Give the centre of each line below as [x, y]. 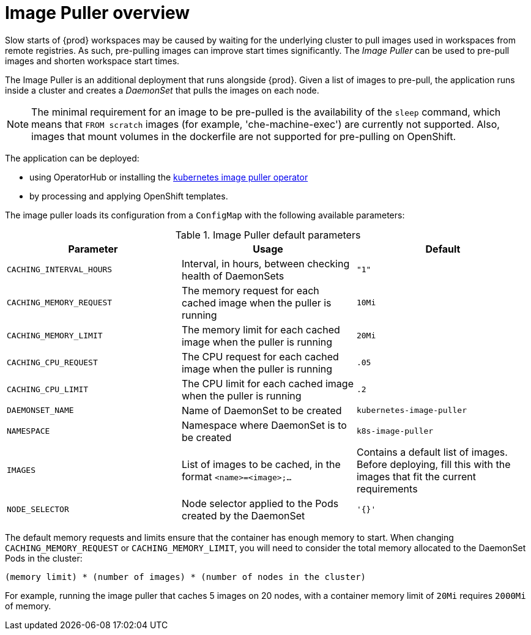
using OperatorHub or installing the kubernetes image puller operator [169, 177]
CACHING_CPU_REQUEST [52, 363]
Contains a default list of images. [432, 452]
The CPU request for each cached [260, 356]
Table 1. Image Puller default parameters [268, 235]
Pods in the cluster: [44, 558]
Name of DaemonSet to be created [262, 410]
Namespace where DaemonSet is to [264, 425]
